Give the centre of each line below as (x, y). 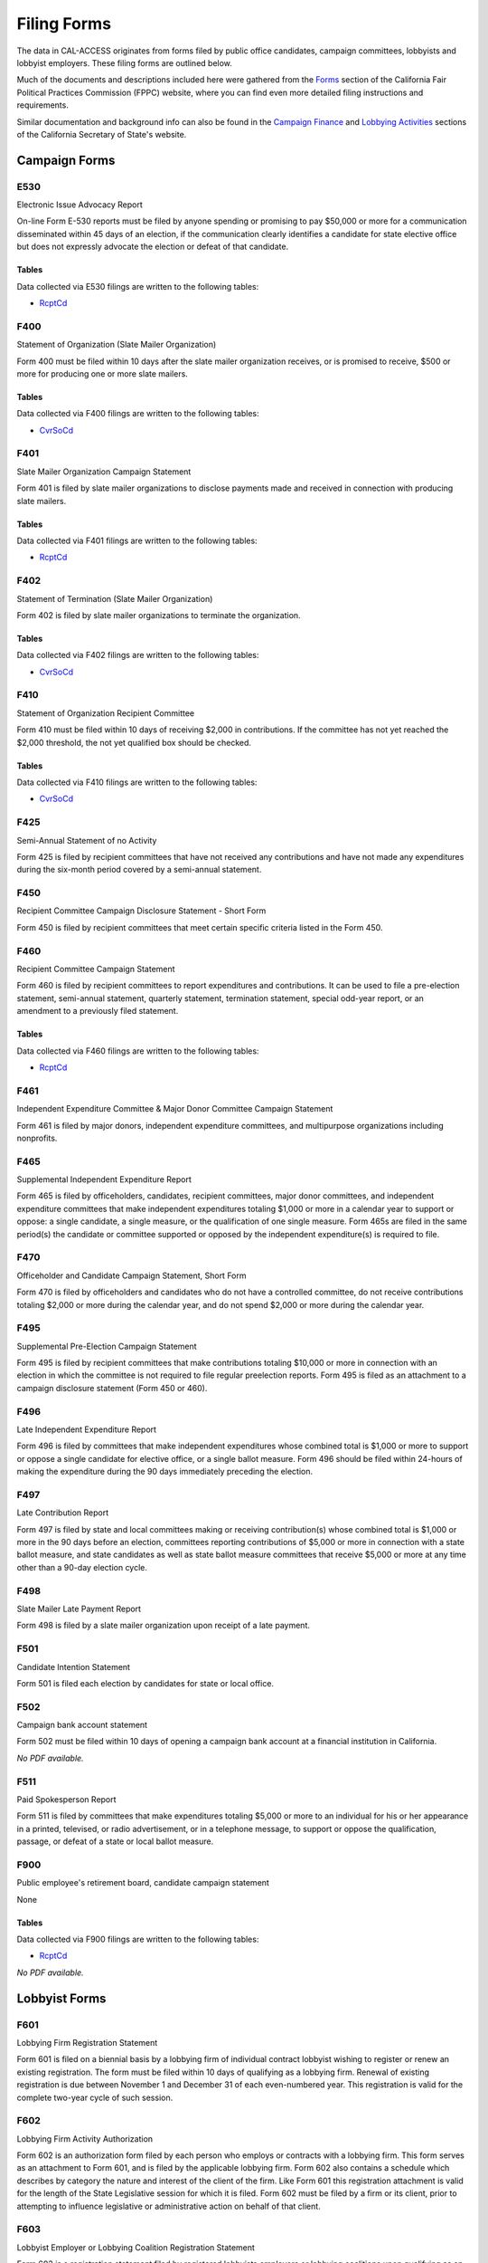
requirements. (43, 105)
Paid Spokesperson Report (66, 1799)
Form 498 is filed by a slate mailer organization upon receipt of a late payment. (164, 1626)
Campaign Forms (66, 160)
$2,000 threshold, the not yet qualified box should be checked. (134, 742)
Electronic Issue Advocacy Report (80, 205)
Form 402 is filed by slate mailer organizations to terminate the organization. (159, 615)
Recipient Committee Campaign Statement (96, 969)
